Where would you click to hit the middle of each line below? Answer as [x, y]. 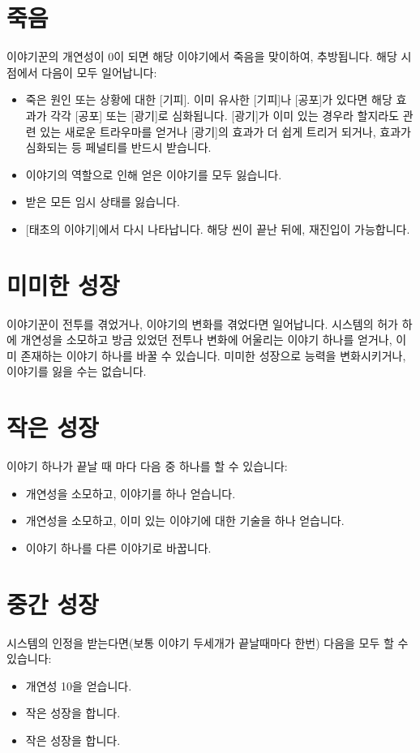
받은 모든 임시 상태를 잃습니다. [103, 202]
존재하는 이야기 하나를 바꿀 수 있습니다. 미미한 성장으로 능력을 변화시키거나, [213, 355]
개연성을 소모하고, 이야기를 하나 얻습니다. [131, 493]
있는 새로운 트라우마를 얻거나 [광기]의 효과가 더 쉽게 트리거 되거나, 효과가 [225, 131]
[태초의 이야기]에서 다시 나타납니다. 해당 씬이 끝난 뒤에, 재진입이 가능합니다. [218, 228]
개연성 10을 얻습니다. [79, 685]
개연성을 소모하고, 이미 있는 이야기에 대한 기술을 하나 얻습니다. [185, 521]
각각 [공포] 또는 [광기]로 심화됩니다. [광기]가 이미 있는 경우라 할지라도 [225, 115]
